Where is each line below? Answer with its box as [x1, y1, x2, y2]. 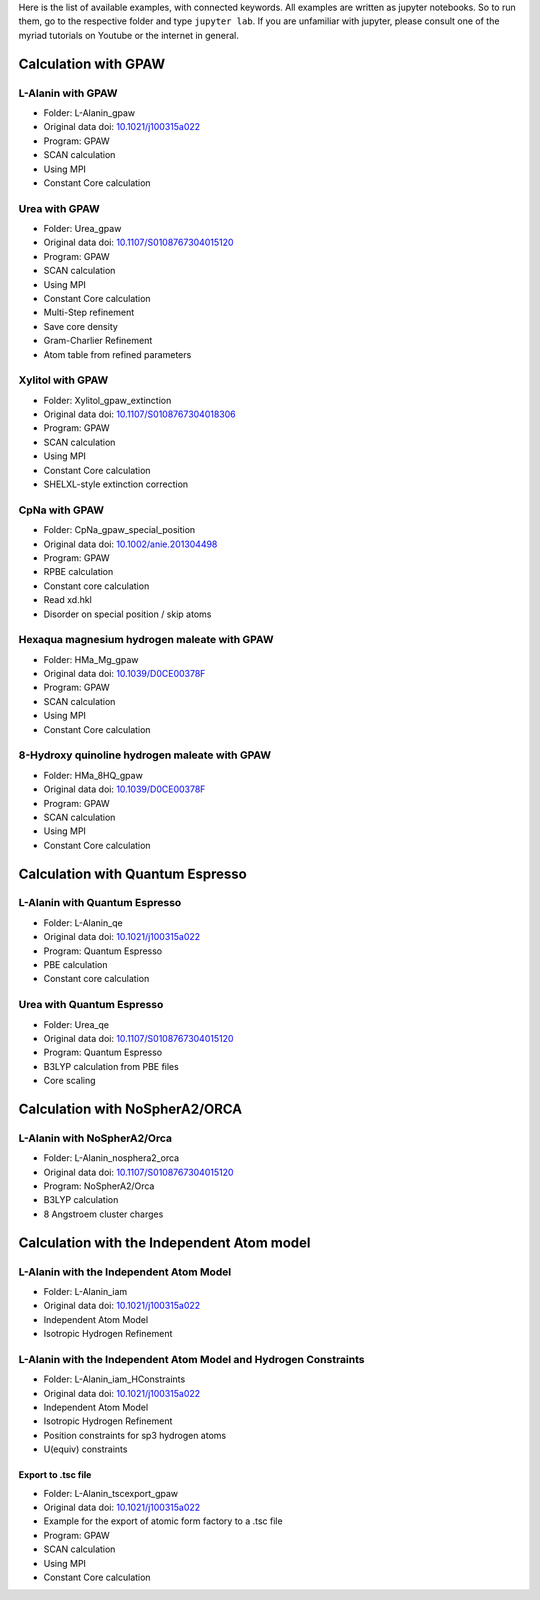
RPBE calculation [43, 566, 114, 578]
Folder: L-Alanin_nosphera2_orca [43, 1152, 180, 1164]
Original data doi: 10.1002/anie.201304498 [43, 538, 218, 550]
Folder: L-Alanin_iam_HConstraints [43, 1373, 186, 1385]
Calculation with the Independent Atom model [18, 1234, 311, 1251]
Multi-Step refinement [43, 306, 135, 319]
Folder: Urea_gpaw [43, 223, 122, 235]
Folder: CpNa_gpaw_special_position [43, 524, 196, 536]
